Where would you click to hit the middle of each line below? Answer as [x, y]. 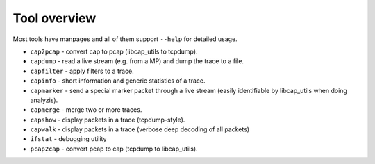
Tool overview [55, 18]
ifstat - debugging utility [68, 139]
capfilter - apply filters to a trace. [82, 71]
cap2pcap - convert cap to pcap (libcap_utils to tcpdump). [114, 51]
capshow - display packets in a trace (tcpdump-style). [108, 120]
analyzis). [44, 100]
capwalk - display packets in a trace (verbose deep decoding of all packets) [140, 129]
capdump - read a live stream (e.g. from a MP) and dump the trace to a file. [137, 61]
